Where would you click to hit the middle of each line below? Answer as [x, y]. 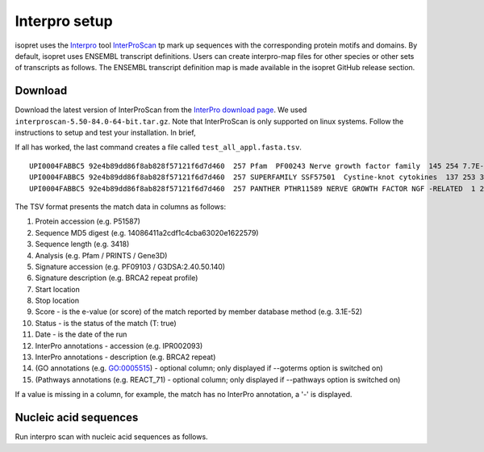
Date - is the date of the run [81, 334]
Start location [57, 289]
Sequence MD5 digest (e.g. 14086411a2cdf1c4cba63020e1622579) [147, 232]
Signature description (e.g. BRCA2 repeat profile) [117, 278]
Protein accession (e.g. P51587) [88, 221]
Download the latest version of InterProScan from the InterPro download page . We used [161, 110]
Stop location [57, 301]
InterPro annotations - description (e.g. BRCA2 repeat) [125, 357]
